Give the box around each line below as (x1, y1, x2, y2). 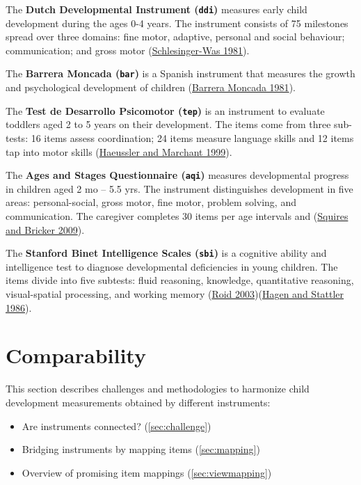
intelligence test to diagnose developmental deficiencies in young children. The (6, 259, 338, 273)
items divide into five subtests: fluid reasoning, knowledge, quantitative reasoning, (6, 273, 354, 287)
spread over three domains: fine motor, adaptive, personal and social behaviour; (6, 29, 345, 44)
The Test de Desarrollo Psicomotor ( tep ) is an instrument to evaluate (6, 103, 325, 118)
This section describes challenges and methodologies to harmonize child (6, 381, 310, 396)
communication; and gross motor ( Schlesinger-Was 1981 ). (6, 42, 250, 57)
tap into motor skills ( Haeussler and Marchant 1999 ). (6, 144, 232, 159)
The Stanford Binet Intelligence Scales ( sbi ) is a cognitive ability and (6, 246, 327, 260)
